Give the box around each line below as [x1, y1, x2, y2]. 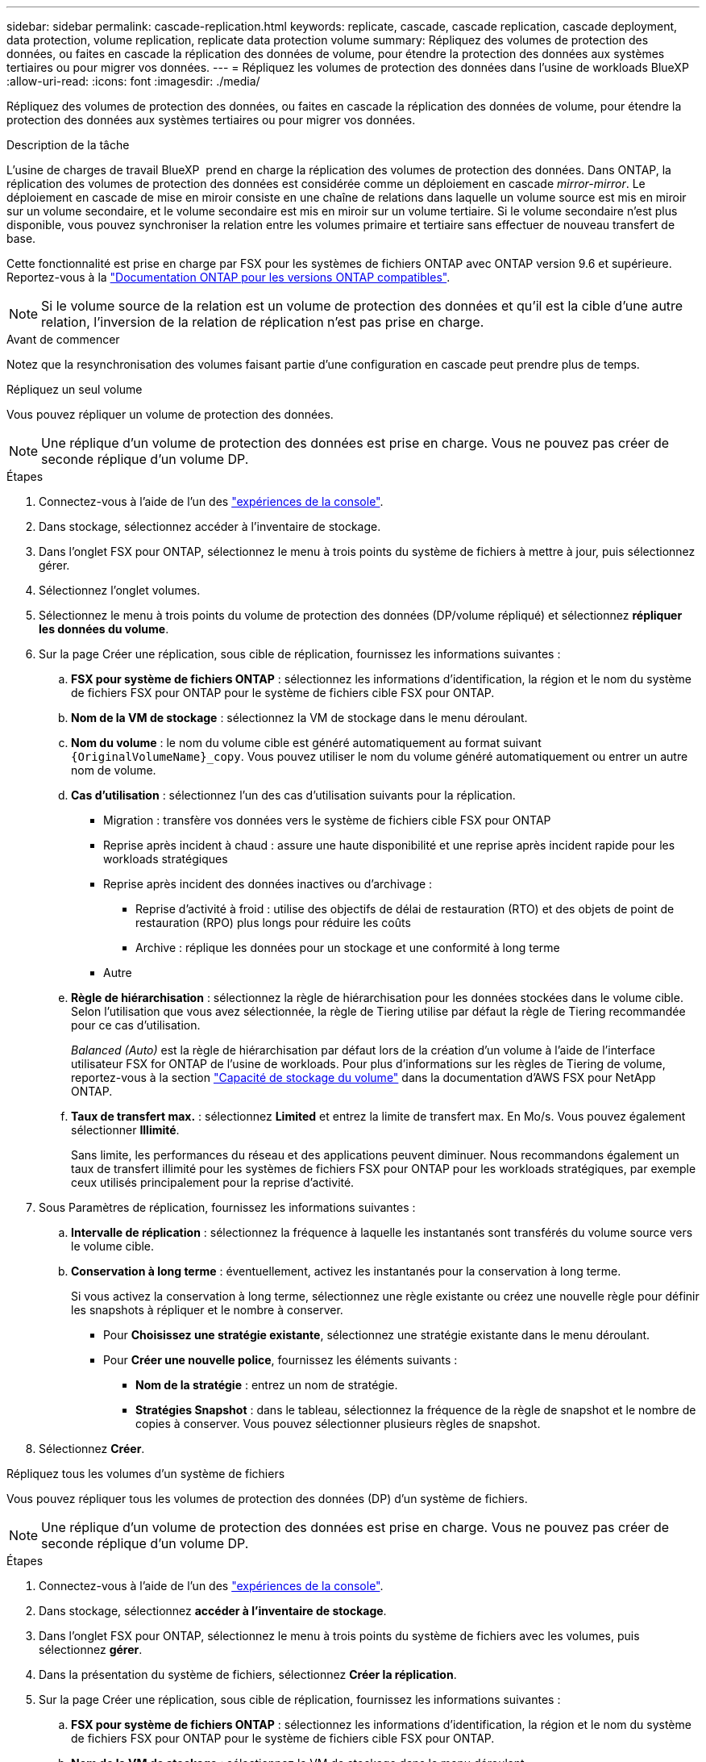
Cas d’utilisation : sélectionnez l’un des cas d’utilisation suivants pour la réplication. [71, 788, 516, 802]
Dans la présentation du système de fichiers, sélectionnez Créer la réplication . [39, 1668, 457, 1681]
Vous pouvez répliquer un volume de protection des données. [6, 407, 334, 421]
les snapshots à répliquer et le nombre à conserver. [71, 1303, 343, 1317]
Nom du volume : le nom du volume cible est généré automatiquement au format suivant [71, 736, 542, 749]
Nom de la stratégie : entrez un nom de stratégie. [135, 1378, 398, 1392]
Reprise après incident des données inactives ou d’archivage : [103, 877, 433, 891]
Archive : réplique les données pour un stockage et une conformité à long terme [135, 941, 560, 954]
